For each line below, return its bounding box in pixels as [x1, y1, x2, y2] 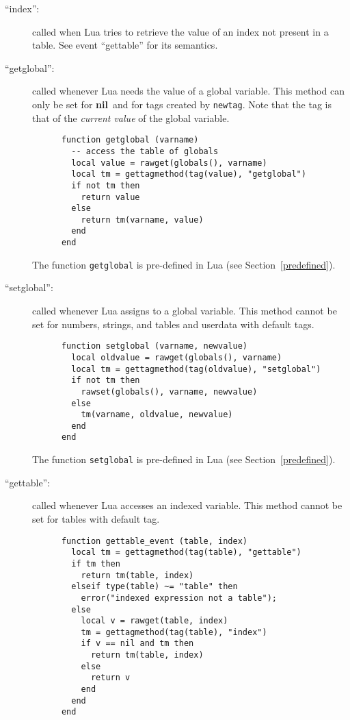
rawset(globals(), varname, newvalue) [81, 386, 258, 397]
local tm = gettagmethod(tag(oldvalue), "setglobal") [71, 364, 321, 374]
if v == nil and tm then [81, 638, 194, 649]
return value [81, 192, 140, 202]
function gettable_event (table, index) [61, 536, 247, 546]
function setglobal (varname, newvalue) [61, 341, 247, 351]
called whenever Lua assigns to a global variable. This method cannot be [32, 303, 337, 318]
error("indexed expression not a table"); [81, 593, 277, 603]
